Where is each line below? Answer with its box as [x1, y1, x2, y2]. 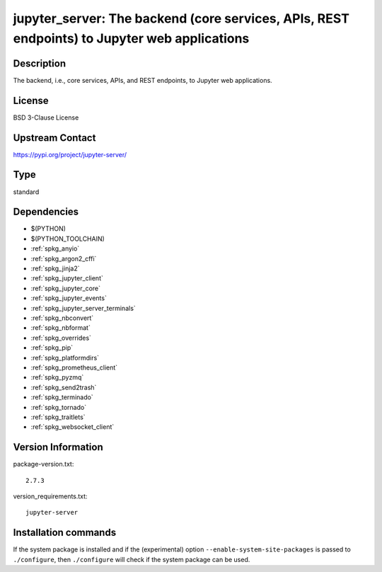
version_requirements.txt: [13, 492, 88, 500]
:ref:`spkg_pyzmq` [30, 373, 84, 382]
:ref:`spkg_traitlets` [30, 413, 86, 421]
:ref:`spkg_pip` [30, 343, 74, 352]
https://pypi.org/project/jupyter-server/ [13, 150, 127, 159]
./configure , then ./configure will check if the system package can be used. [13, 555, 250, 564]
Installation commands [13, 527, 117, 539]
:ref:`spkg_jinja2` [30, 264, 80, 273]
